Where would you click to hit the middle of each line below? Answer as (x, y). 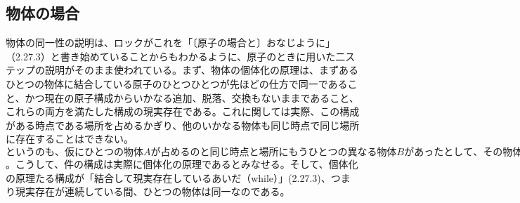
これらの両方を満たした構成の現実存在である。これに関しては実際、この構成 (183, 111)
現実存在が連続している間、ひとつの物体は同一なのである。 (152, 191)
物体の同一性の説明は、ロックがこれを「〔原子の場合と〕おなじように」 (170, 42)
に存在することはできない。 (70, 139)
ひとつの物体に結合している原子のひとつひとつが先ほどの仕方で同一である (177, 83)
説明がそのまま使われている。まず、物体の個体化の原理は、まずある (201, 70)
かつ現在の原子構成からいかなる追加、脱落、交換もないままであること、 (192, 97)
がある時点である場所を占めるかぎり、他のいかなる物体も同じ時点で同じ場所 (183, 125)
